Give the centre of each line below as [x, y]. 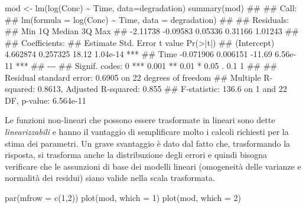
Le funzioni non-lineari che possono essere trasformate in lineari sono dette [140, 120]
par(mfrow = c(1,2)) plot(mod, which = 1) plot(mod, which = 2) [123, 197]
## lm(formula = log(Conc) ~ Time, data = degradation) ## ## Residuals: [147, 19]
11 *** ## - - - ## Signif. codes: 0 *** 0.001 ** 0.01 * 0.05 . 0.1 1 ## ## [141, 65]
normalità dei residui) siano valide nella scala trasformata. [110, 178]
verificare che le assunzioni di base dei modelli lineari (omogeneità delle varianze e [153, 166]
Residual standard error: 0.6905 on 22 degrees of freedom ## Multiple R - [139, 77]
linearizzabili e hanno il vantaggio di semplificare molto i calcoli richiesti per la [147, 131]
